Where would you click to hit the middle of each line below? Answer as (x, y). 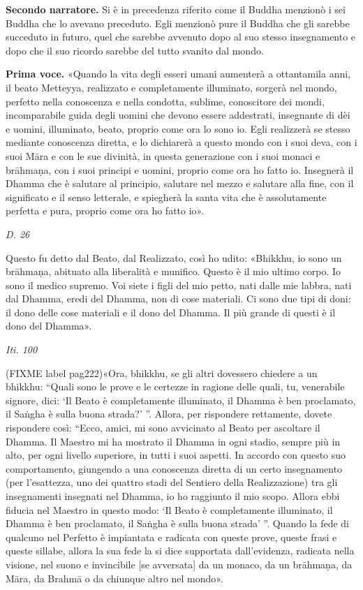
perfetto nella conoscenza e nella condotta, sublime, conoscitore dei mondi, (165, 101)
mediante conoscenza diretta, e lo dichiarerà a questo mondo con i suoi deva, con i (181, 142)
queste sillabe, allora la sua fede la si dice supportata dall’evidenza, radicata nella (180, 551)
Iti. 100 (22, 349)
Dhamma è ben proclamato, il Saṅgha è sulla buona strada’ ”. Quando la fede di (178, 523)
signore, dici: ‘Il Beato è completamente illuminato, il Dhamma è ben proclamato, (181, 400)
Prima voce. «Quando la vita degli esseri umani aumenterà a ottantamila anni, (178, 74)
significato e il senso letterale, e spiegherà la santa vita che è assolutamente (166, 197)
